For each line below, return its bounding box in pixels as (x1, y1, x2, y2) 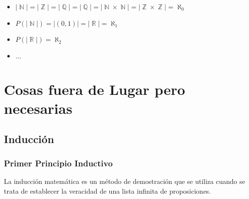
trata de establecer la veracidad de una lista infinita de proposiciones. (4, 185, 211, 196)
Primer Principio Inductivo (4, 157, 113, 169)
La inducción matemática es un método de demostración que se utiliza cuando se (4, 176, 245, 186)
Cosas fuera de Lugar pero (4, 79, 185, 99)
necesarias (4, 98, 72, 118)
